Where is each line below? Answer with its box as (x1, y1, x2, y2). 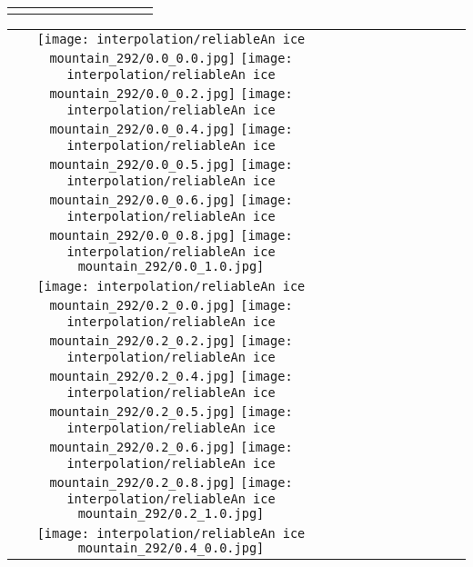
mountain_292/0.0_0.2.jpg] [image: (49, 86, 293, 101)
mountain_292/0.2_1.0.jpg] (77, 506, 265, 521)
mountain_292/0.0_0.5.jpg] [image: (49, 157, 293, 172)
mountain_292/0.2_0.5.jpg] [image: (49, 404, 293, 419)
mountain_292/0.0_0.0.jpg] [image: (49, 51, 293, 65)
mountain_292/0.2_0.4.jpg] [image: (49, 369, 293, 383)
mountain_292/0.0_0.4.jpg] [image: (49, 122, 293, 136)
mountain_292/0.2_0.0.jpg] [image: (49, 298, 293, 313)
